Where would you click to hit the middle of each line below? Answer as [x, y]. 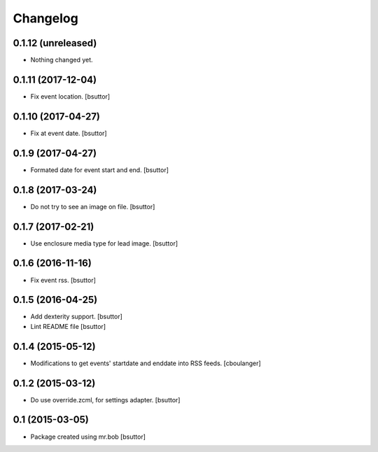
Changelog [45, 18]
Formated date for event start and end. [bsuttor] [100, 170]
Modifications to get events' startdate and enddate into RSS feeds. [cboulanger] [146, 363]
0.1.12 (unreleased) [55, 43]
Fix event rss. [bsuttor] [63, 280]
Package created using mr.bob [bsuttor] [88, 437]
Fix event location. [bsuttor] [70, 96]
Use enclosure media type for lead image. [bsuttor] [104, 243]
